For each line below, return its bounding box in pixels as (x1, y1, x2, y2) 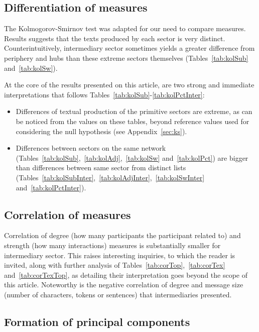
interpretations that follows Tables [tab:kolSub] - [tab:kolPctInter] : (4, 89, 205, 99)
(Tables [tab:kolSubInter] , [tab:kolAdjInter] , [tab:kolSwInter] (16, 172, 205, 182)
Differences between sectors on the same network (16, 143, 166, 153)
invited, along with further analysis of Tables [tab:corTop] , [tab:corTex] (4, 260, 225, 270)
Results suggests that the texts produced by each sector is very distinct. (4, 33, 225, 43)
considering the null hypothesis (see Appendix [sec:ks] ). (16, 126, 187, 136)
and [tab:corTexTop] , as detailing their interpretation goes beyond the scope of (4, 269, 248, 280)
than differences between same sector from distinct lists (16, 162, 186, 173)
